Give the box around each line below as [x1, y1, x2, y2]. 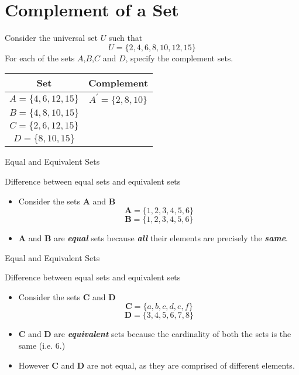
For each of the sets [5, 51, 75, 64]
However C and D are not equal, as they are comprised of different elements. [18, 359, 295, 371]
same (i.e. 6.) [18, 339, 66, 352]
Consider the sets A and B [18, 195, 116, 207]
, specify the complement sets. [125, 51, 233, 64]
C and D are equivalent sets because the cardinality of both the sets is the [18, 328, 291, 340]
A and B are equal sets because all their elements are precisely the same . [18, 232, 288, 244]
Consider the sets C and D [18, 290, 116, 303]
